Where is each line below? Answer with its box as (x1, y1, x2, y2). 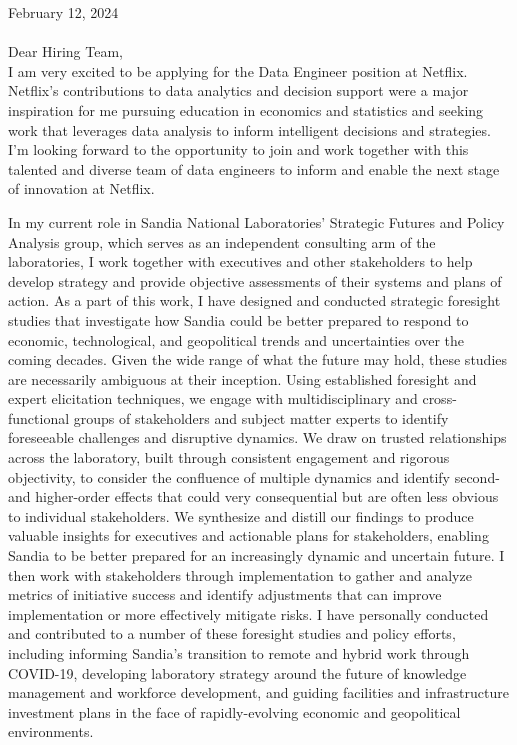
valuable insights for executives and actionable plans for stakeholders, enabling (8, 525, 489, 546)
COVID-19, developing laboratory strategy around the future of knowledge (8, 662, 467, 683)
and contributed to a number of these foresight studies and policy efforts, (8, 623, 456, 644)
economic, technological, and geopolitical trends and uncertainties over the (8, 329, 465, 350)
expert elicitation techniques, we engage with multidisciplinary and (8, 388, 418, 409)
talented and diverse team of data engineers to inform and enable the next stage (8, 158, 500, 179)
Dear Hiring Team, (8, 41, 123, 62)
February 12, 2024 (8, 2, 119, 22)
